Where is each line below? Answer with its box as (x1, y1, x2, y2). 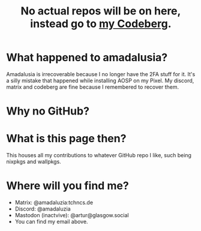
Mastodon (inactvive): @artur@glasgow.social (14, 212, 129, 218)
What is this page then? (6, 132, 127, 145)
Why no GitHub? (6, 104, 90, 118)
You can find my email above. (14, 218, 88, 225)
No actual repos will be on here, (20, 4, 181, 18)
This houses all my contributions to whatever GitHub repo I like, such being (6, 152, 192, 159)
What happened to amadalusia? (6, 51, 168, 64)
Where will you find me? (6, 179, 129, 193)
